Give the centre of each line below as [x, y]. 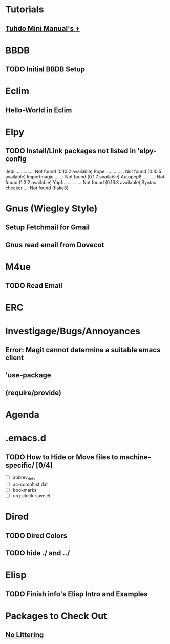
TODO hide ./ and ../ [38, 553]
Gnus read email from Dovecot [55, 245]
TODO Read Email [34, 286]
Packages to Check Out [56, 616]
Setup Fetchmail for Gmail [47, 227]
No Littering [25, 635]
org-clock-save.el [31, 495]
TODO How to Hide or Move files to [62, 457]
